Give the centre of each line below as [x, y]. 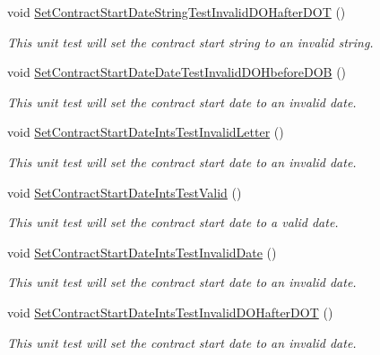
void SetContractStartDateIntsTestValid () [125, 192]
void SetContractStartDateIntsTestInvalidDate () [142, 252]
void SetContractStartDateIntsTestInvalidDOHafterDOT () [170, 312]
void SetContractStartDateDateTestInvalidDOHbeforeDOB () [177, 72]
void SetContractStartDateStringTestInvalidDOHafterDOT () [177, 12]
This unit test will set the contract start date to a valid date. [173, 222]
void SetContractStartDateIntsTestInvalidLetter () [146, 132]
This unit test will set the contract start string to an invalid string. [190, 42]
